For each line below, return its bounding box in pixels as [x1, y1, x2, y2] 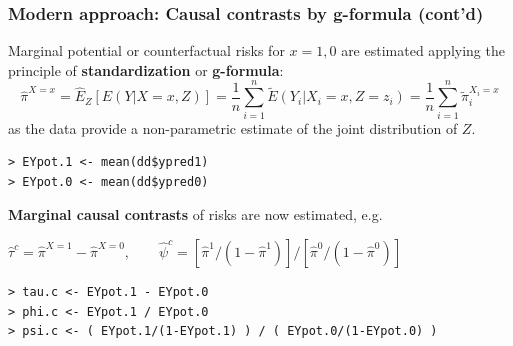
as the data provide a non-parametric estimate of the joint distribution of [8, 117, 458, 138]
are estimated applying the [341, 40, 505, 61]
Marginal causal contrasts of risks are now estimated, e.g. [8, 204, 383, 225]
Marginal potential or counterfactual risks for [8, 40, 285, 61]
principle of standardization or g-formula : [8, 59, 284, 80]
